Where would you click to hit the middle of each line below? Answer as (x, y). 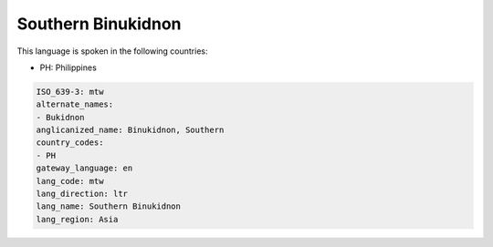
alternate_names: (75, 104)
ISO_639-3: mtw (70, 92)
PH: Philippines (68, 67)
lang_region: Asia (77, 219)
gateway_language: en (84, 168)
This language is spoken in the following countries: (112, 51)
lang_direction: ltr (82, 194)
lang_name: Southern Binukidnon (109, 206)
